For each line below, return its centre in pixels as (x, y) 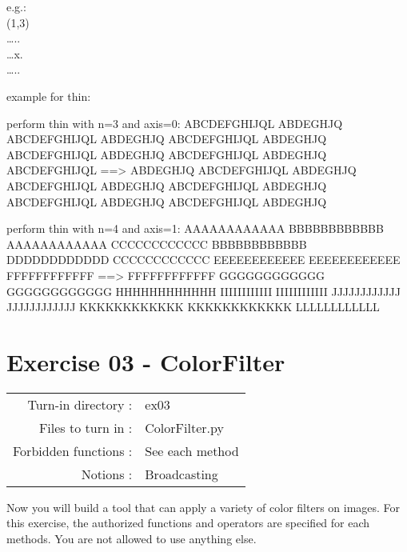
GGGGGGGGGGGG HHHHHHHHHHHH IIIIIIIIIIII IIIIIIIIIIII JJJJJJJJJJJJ (203, 291)
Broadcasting (182, 474)
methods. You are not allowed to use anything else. (132, 538)
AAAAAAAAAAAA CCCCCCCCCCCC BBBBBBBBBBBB (157, 244)
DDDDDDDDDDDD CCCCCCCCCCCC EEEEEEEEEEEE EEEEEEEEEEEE (203, 260)
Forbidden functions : (73, 450)
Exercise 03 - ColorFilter (146, 361)
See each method (192, 450)
